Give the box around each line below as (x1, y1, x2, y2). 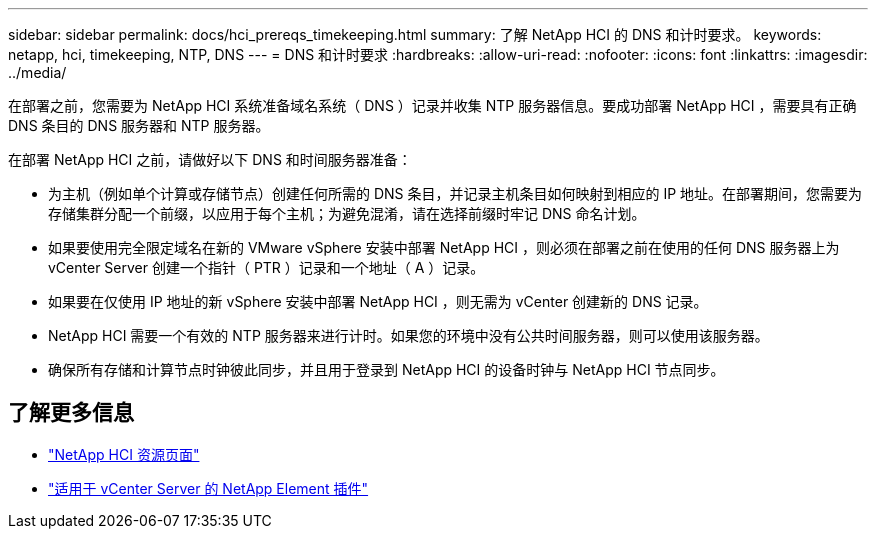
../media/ (8, 64, 67, 81)
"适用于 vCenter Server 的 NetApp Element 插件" (48, 479, 369, 497)
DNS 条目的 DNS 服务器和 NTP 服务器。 (8, 117, 270, 134)
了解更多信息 (8, 400, 134, 426)
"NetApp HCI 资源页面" (48, 445, 200, 463)
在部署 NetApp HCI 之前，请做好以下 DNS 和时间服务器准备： (8, 151, 412, 168)
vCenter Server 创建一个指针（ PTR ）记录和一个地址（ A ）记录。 (48, 259, 485, 276)
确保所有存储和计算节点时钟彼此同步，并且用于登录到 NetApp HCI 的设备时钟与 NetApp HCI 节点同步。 (48, 361, 725, 378)
